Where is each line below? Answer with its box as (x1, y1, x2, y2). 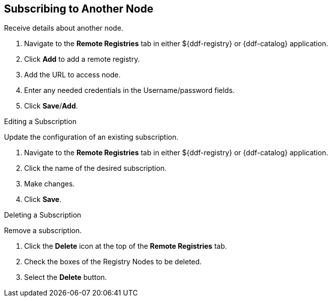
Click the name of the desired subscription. (24, 164, 167, 173)
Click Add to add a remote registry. (24, 55, 140, 64)
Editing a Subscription (4, 117, 77, 126)
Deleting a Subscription (4, 211, 81, 220)
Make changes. (24, 179, 75, 188)
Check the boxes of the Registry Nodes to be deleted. (24, 257, 202, 266)
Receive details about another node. (4, 24, 124, 33)
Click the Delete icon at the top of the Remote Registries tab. (24, 242, 227, 251)
